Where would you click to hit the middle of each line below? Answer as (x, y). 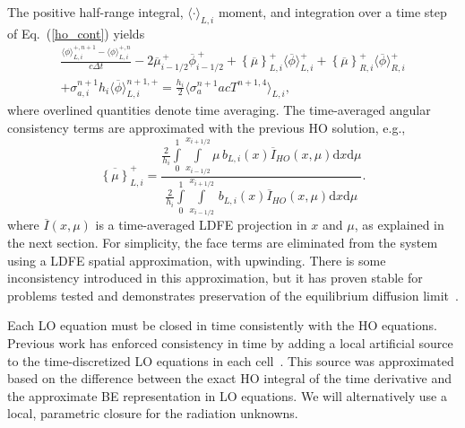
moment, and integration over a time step (332, 12)
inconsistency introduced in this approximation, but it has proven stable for (215, 278)
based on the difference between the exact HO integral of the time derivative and (229, 378)
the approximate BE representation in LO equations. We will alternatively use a (227, 395)
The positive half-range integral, (95, 12)
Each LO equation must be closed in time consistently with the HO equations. (222, 325)
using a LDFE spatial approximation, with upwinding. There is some (197, 260)
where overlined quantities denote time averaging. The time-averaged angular (219, 110)
